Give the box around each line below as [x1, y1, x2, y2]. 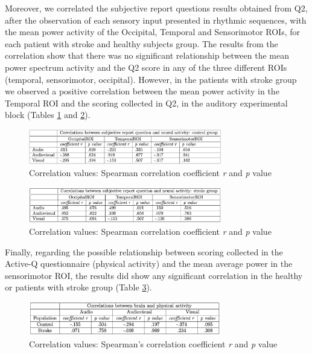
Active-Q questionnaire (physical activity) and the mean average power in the [5, 257, 293, 270]
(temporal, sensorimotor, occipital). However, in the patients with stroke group [5, 73, 297, 85]
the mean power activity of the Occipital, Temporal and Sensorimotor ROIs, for [5, 25, 300, 38]
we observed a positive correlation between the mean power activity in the [5, 85, 279, 97]
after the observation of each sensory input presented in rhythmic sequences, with [5, 13, 307, 26]
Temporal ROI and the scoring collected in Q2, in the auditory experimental [5, 96, 288, 109]
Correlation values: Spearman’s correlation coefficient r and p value [29, 338, 278, 350]
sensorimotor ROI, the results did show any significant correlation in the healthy [5, 269, 303, 281]
